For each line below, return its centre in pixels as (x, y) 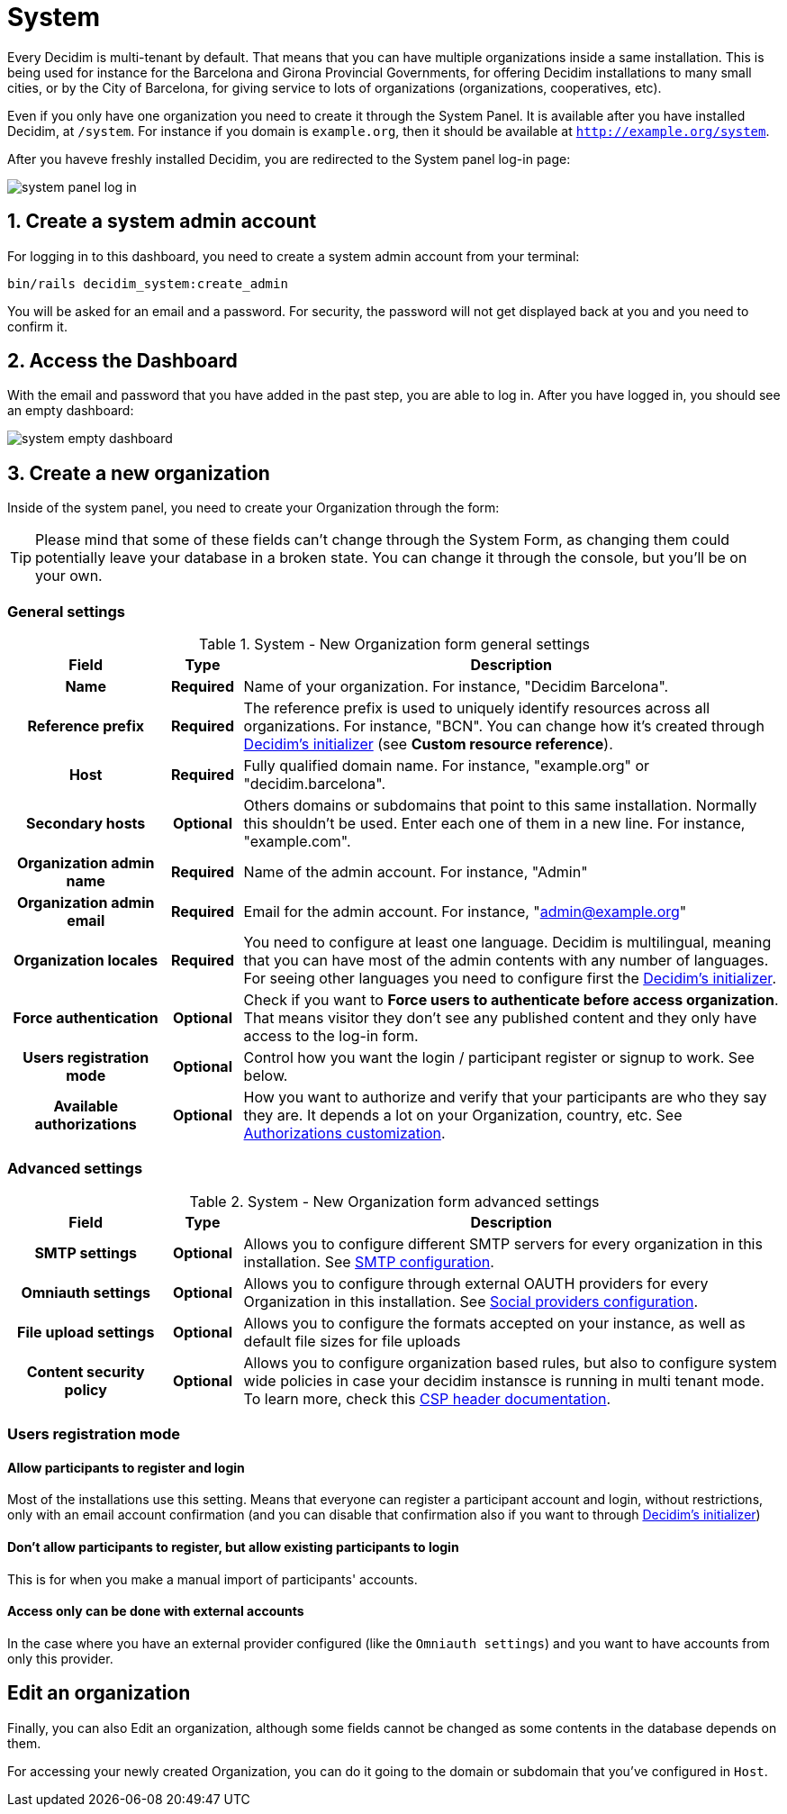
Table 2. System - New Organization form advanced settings (394, 1201)
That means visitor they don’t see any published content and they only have (500, 1018)
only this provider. (60, 1658)
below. (266, 1076)
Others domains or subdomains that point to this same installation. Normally (500, 806)
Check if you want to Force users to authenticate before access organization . (511, 1000)
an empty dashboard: (71, 411)
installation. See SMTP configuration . (369, 1261)
